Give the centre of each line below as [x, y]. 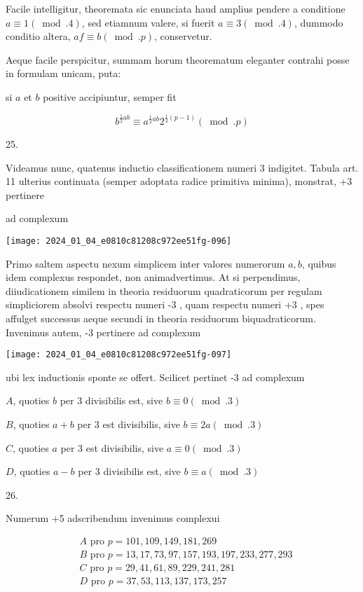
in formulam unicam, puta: [63, 73]
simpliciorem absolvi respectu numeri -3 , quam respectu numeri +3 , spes [165, 304]
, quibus [319, 263]
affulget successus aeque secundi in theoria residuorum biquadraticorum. [161, 318]
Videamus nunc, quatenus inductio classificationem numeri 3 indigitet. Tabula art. [182, 167]
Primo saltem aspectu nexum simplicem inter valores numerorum [145, 263]
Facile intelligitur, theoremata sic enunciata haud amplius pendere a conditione [176, 8]
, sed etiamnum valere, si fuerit [148, 22]
